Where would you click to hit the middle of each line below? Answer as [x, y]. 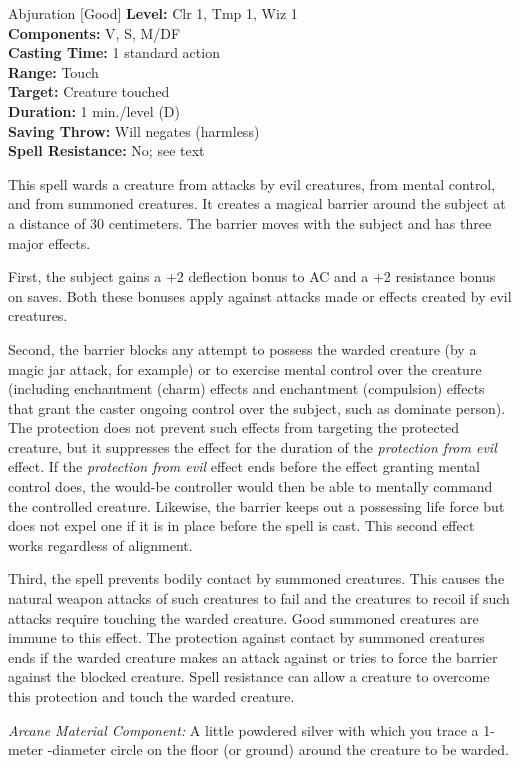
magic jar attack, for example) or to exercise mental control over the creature [245, 368]
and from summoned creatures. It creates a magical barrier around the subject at [257, 203]
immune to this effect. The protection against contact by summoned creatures [246, 637]
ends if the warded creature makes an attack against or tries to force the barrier [253, 656]
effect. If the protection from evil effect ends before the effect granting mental [244, 466]
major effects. [49, 242]
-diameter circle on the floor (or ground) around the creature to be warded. [278, 749]
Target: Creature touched [89, 91]
